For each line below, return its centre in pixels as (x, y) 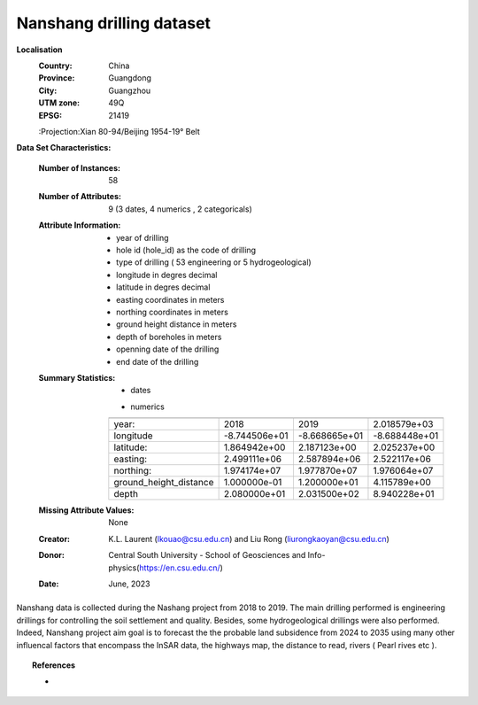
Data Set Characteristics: (64, 148)
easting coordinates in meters (170, 299)
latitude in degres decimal (163, 287)
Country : (55, 66)
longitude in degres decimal (167, 275)
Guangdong (130, 78)
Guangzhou (130, 90)
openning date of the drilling (168, 349)
